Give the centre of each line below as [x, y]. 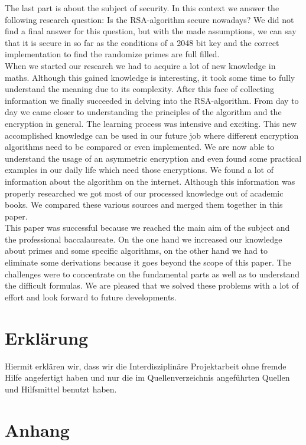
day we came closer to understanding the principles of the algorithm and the [143, 112]
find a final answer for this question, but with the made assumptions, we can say [151, 31]
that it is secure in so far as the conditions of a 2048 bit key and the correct [142, 42]
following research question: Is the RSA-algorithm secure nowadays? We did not [149, 19]
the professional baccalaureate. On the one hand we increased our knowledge [144, 239]
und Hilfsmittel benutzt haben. [61, 389]
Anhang [37, 429]
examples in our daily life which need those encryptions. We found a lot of [139, 170]
